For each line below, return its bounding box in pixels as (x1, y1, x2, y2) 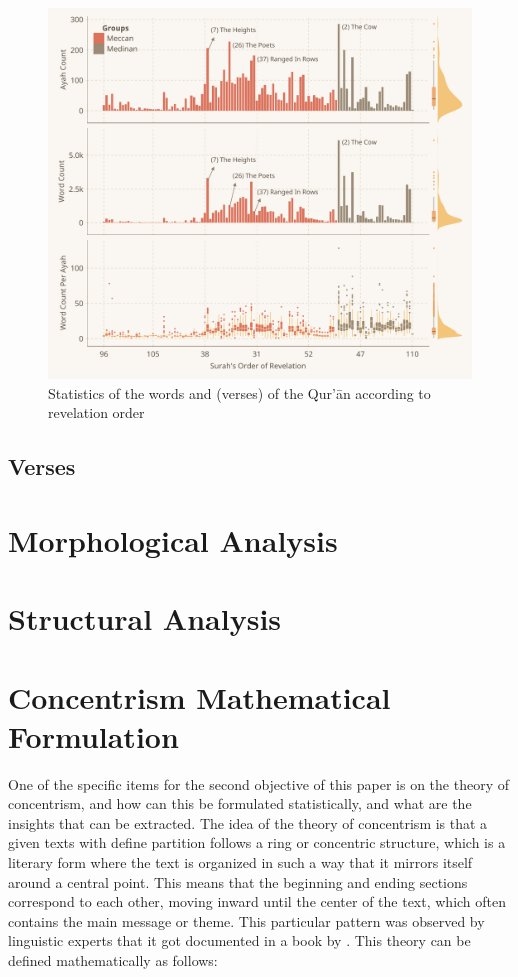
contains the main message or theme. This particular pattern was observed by (8, 910, 485, 931)
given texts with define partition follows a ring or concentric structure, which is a (8, 832, 506, 853)
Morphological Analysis (8, 519, 338, 560)
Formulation (8, 715, 179, 756)
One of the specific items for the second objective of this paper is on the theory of (8, 773, 509, 794)
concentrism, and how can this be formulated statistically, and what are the (8, 793, 472, 814)
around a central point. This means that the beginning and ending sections (8, 871, 468, 892)
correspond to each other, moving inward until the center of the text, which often (8, 891, 507, 912)
